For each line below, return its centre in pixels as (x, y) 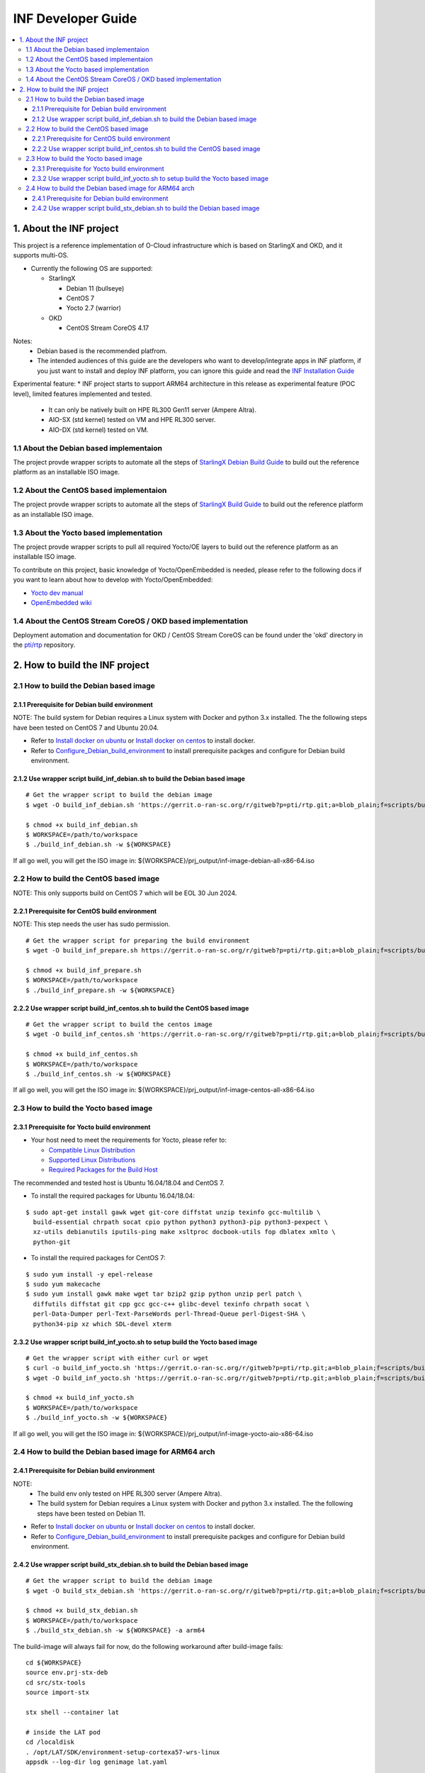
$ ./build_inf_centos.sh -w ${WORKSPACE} (98, 1074)
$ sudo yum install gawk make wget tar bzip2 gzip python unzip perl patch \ (164, 1294)
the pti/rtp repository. (44, 645)
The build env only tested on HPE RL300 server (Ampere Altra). (130, 1494)
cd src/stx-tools (56, 1682)
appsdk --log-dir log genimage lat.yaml (97, 1762)
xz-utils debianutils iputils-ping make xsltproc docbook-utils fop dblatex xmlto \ (184, 1232)
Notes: (23, 341)
